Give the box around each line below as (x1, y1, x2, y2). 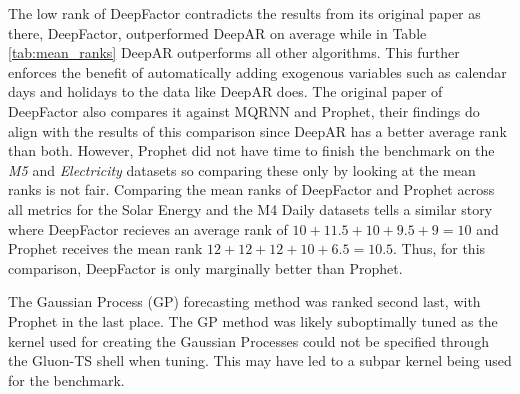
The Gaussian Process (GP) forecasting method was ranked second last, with (8, 291, 481, 312)
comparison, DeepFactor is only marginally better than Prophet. (8, 257, 403, 278)
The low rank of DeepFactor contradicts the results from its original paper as (8, 3, 481, 23)
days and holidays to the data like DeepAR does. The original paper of (8, 81, 443, 102)
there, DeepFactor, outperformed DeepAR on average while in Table (8, 22, 427, 43)
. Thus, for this (393, 238, 486, 259)
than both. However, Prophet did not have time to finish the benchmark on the (8, 140, 495, 161)
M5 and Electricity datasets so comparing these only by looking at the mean (8, 159, 476, 180)
